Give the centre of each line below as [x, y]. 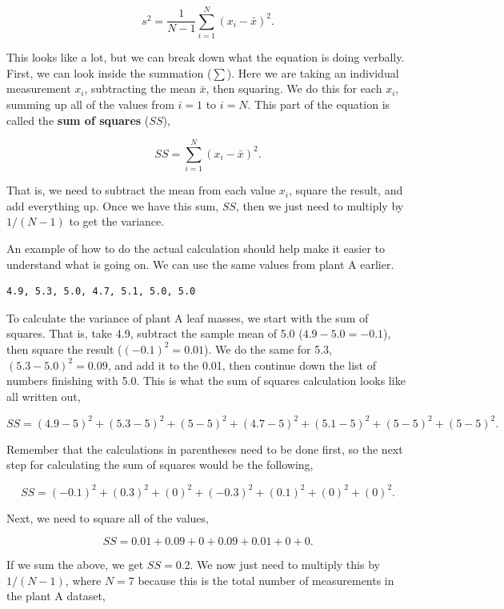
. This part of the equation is [319, 104]
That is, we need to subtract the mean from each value [141, 190]
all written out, [44, 396]
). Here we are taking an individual [313, 72]
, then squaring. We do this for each [294, 88]
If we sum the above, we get [75, 565]
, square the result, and [346, 190]
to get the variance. [117, 221]
